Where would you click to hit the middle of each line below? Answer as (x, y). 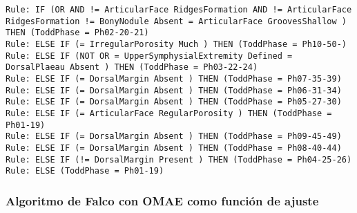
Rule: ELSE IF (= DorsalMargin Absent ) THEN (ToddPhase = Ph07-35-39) (174, 78)
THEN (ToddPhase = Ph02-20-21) (77, 33)
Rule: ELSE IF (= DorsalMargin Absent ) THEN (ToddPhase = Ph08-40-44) (174, 148)
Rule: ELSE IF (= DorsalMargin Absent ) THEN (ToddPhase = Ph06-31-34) (174, 90)
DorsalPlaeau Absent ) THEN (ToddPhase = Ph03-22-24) (132, 67)
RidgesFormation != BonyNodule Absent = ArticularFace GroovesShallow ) (176, 21)
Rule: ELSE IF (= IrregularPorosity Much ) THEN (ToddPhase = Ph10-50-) (176, 44)
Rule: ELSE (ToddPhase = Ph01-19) (85, 171)
